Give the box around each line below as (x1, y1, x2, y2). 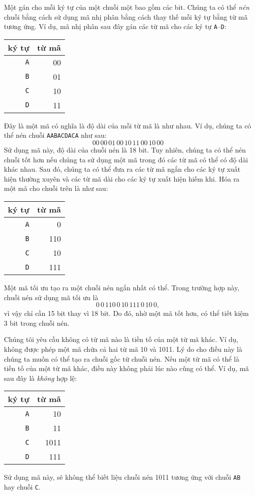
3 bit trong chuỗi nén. (4, 317, 70, 328)
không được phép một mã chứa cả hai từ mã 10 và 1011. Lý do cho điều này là (4, 344, 242, 354)
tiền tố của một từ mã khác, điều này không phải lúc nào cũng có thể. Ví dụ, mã (4, 363, 249, 373)
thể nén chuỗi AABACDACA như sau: (4, 130, 107, 140)
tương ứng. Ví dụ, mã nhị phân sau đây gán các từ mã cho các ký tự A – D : (4, 21, 226, 31)
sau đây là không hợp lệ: (4, 372, 77, 383)
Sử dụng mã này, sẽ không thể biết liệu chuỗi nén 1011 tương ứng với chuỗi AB (4, 472, 241, 482)
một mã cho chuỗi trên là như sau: (4, 183, 108, 193)
